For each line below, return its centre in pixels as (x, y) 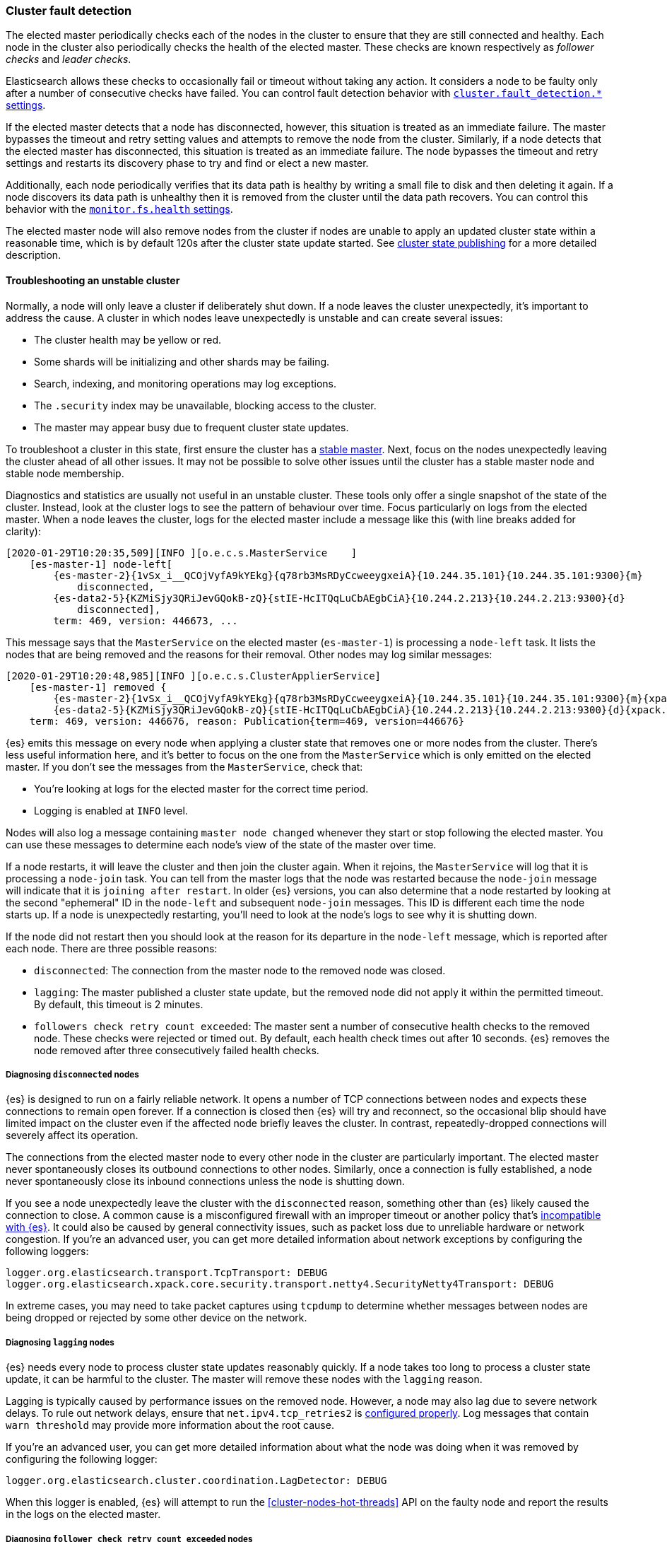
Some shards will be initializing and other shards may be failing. (182, 361)
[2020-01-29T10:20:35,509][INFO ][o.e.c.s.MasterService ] (182, 553)
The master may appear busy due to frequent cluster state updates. (191, 427)
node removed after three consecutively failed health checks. (177, 1050)
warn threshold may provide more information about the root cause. (170, 1425)
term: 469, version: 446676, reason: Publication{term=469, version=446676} (247, 721)
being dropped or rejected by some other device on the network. (157, 1318)
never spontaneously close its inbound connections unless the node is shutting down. (205, 1181)
